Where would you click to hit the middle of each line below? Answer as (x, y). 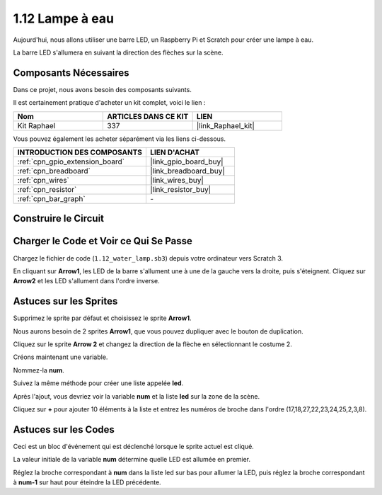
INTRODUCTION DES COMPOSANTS (80, 152)
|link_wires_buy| (177, 181)
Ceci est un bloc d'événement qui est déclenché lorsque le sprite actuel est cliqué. (133, 446)
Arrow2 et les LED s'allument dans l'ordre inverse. (86, 281)
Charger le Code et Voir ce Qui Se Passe (103, 241)
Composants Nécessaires (71, 73)
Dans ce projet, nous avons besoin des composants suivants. (103, 89)
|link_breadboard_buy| (187, 171)
